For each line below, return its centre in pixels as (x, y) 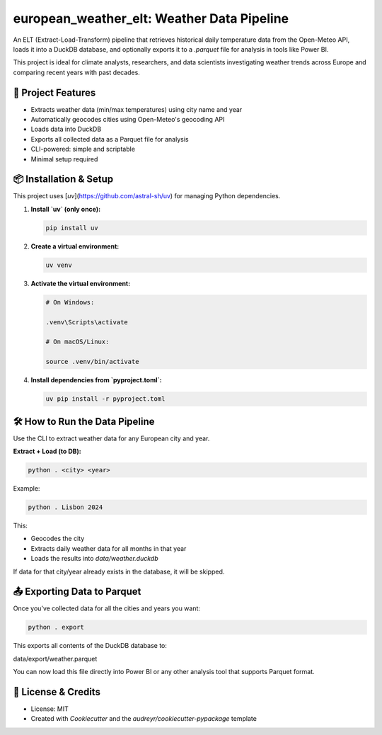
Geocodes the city (58, 539)
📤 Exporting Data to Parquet (77, 592)
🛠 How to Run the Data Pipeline (84, 421)
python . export (56, 627)
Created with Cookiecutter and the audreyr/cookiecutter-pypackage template (144, 719)
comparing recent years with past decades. (77, 72)
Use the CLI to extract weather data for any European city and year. (111, 438)
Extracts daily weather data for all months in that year (109, 548)
